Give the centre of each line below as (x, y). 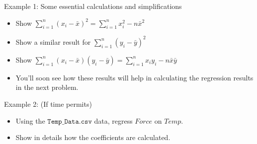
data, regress (113, 120)
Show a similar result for (53, 41)
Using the (30, 120)
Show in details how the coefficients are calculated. (93, 137)
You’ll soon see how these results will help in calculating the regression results (134, 77)
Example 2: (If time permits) (48, 104)
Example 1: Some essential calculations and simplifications (93, 6)
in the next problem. (47, 87)
